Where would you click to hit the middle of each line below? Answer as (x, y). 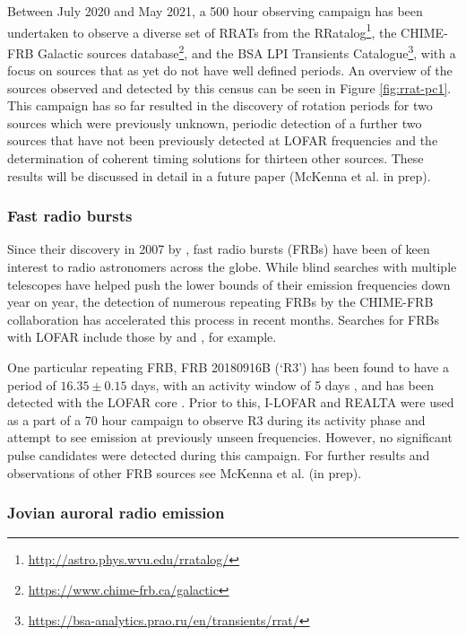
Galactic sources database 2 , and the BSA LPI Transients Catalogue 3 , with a (247, 51)
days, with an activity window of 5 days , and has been (282, 384)
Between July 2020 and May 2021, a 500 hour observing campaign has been (215, 11)
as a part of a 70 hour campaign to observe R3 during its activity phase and (216, 419)
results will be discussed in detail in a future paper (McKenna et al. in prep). (219, 175)
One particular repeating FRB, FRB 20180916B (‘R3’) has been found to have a (228, 367)
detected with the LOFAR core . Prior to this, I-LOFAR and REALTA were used (231, 402)
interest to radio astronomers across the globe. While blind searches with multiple (232, 267)
